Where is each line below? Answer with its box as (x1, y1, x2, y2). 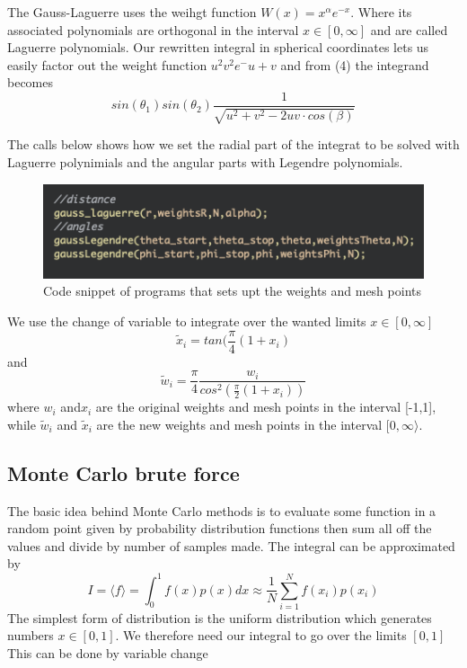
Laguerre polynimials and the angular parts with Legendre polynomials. (7, 153, 403, 172)
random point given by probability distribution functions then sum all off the (7, 519, 432, 538)
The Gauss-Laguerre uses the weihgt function (7, 3, 257, 21)
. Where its (350, 3, 412, 21)
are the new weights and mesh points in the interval (96, 414, 383, 433)
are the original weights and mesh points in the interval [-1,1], (95, 397, 436, 416)
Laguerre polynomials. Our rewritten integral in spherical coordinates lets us (7, 38, 429, 57)
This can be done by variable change (7, 644, 208, 663)
